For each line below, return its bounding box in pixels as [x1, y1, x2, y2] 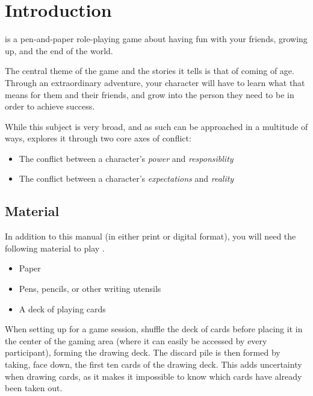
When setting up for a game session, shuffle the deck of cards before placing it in [5, 323, 303, 335]
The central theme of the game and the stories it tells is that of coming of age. [5, 64, 294, 77]
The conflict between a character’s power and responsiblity [19, 152, 234, 164]
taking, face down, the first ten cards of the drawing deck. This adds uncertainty [5, 358, 302, 371]
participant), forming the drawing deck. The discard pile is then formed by [5, 346, 280, 359]
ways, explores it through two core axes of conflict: [5, 132, 191, 144]
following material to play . [5, 241, 105, 254]
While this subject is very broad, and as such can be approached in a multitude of [5, 120, 308, 132]
